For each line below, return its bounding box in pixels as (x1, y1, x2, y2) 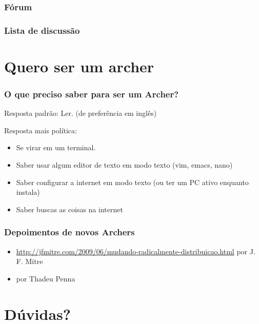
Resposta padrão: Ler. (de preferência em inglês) (4, 108, 157, 118)
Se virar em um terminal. (16, 142, 96, 153)
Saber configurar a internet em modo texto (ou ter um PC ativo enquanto (16, 176, 249, 187)
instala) (16, 187, 40, 197)
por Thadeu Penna (16, 273, 75, 283)
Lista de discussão (4, 24, 80, 36)
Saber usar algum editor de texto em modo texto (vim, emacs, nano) (16, 159, 233, 170)
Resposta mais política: (4, 125, 77, 135)
